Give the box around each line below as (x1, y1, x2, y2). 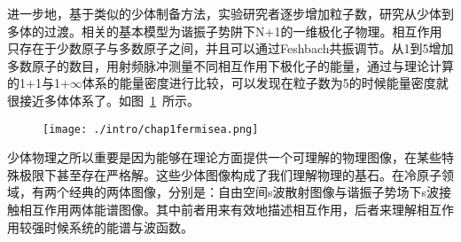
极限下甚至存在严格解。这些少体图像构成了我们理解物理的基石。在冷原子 (19, 165, 441, 183)
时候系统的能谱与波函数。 (43, 217, 193, 236)
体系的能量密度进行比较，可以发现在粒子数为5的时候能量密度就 (82, 74, 449, 92)
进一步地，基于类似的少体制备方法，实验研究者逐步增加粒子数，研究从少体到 (7, 4, 454, 22)
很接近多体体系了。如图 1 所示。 (7, 90, 199, 109)
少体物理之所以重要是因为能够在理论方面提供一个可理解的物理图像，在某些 (7, 148, 441, 167)
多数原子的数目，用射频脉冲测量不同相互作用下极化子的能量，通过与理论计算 (7, 56, 454, 74)
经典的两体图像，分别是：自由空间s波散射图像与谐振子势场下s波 (68, 183, 440, 201)
